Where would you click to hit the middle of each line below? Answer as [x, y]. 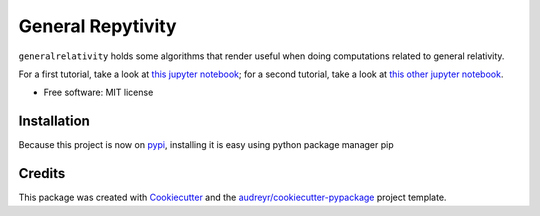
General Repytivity [97, 26]
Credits [42, 173]
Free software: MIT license [98, 92]
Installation [54, 121]
